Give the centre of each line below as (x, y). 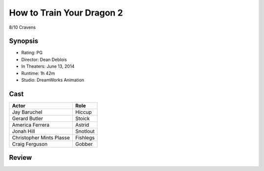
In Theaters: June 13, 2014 (48, 66)
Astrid (82, 125)
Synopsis (24, 41)
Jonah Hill (23, 131)
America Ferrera (31, 125)
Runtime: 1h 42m (38, 73)
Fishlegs (85, 137)
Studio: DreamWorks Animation (53, 80)
